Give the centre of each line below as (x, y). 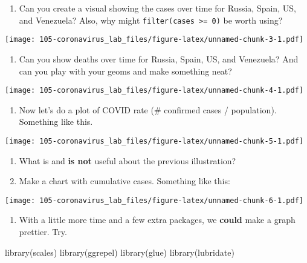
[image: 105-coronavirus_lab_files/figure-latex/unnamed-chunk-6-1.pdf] (154, 200)
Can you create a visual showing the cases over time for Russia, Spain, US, (157, 8)
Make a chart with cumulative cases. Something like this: (124, 181)
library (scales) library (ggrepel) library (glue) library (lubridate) (120, 252)
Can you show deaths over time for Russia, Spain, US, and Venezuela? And (159, 58)
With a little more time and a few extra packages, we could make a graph (157, 220)
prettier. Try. (43, 232)
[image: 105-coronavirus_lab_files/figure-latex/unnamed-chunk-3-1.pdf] (154, 40)
